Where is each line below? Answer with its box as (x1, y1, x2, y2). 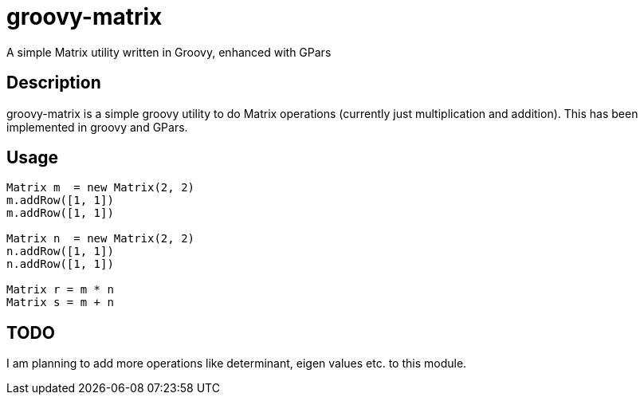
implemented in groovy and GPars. (6, 120, 188, 134)
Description (6, 73, 101, 93)
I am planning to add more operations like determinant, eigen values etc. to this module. (6, 356, 467, 371)
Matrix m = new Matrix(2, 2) (6, 181, 195, 195)
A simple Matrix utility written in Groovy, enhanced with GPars (6, 45, 332, 59)
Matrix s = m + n (6, 296, 114, 309)
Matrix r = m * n (6, 283, 114, 297)
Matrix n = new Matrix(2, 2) (6, 232, 195, 246)
